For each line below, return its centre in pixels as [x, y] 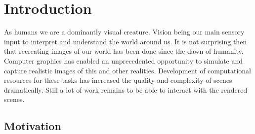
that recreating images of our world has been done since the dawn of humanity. [124, 51]
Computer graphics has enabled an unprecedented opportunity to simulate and [124, 60]
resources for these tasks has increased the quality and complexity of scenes [118, 80]
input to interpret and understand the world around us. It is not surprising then [126, 41]
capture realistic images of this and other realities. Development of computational [127, 70]
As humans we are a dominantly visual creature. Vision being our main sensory [124, 32]
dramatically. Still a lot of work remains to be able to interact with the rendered [126, 89]
